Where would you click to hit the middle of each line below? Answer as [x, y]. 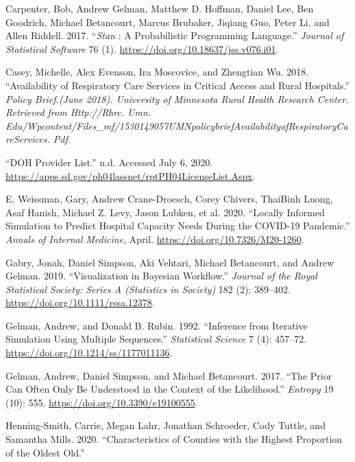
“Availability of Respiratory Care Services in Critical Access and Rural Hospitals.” [177, 85]
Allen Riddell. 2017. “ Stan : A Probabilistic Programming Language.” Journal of [175, 35]
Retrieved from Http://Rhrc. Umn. [78, 112]
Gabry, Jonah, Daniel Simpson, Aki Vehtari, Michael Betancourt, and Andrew [170, 262]
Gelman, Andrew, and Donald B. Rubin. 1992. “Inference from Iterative [157, 325]
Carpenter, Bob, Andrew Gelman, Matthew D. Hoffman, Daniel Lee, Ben [160, 8]
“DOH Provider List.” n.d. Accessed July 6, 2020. [109, 162]
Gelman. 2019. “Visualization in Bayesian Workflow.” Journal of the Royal [161, 276]
